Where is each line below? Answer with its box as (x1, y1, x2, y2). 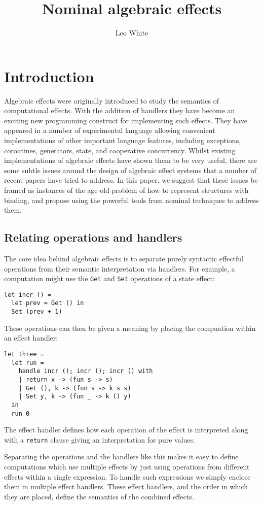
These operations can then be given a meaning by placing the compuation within (4, 322, 256, 333)
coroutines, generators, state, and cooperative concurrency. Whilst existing (4, 145, 236, 155)
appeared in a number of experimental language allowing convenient (4, 125, 215, 136)
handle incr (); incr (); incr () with (18, 367, 153, 375)
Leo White (115, 27, 148, 38)
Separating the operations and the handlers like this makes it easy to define (4, 451, 239, 462)
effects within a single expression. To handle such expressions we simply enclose (4, 471, 251, 482)
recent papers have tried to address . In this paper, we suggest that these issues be (4, 175, 258, 185)
